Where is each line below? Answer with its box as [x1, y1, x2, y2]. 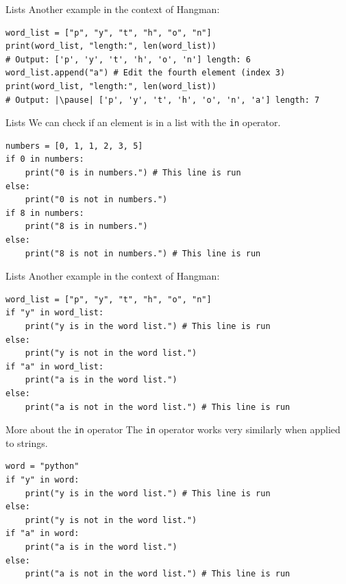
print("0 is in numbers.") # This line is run [25, 168, 241, 178]
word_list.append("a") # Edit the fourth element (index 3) [5, 68, 286, 78]
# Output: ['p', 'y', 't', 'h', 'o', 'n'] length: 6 [5, 54, 251, 64]
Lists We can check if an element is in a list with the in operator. [5, 115, 281, 130]
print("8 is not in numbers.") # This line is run [25, 248, 261, 258]
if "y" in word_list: [5, 308, 104, 318]
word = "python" [5, 461, 79, 472]
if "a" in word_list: [5, 361, 104, 372]
